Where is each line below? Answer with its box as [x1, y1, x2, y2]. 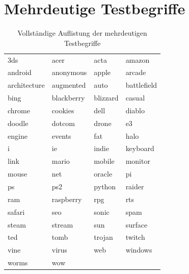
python [94, 181, 116, 191]
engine [8, 130, 28, 141]
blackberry [51, 92, 85, 103]
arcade [125, 67, 146, 78]
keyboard [125, 143, 154, 154]
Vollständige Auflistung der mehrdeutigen [17, 28, 147, 38]
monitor [125, 156, 150, 166]
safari [8, 206, 25, 217]
